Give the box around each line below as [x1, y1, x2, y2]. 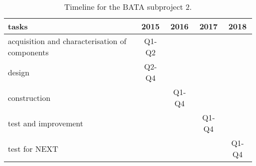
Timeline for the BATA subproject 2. [64, 1, 192, 12]
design [8, 66, 30, 78]
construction [8, 92, 51, 103]
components [8, 47, 49, 58]
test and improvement [8, 117, 84, 129]
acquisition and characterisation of [8, 35, 127, 47]
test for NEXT [8, 142, 59, 154]
